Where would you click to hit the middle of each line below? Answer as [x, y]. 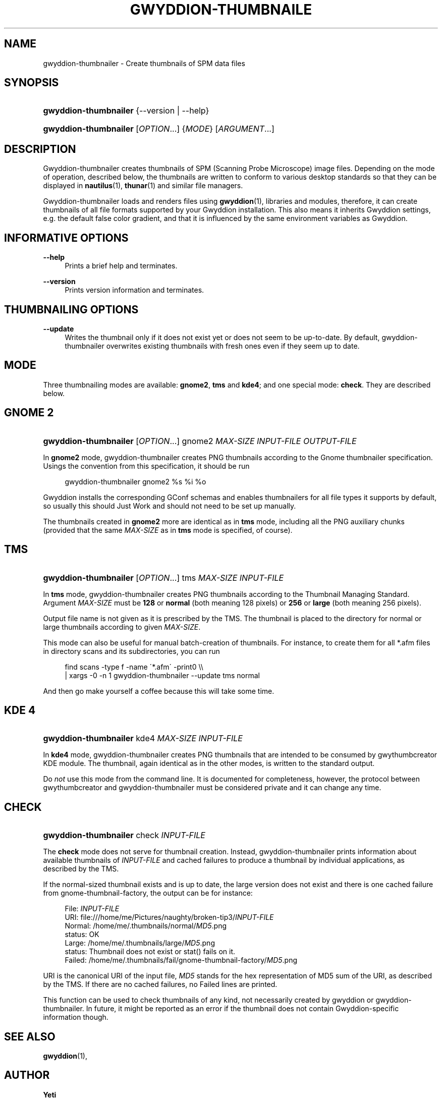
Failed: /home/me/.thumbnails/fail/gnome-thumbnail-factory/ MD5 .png [181, 960]
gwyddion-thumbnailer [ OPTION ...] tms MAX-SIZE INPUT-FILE [163, 578]
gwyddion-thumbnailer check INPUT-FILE [124, 835]
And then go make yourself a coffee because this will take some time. [159, 691]
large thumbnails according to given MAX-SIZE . [122, 627]
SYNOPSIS [32, 83]
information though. [76, 1017]
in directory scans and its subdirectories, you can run [131, 651]
